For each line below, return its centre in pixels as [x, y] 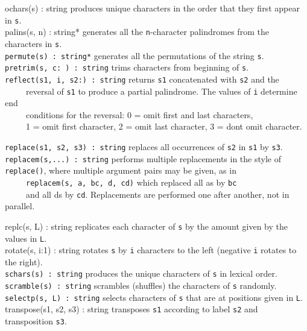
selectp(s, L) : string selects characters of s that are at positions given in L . [154, 297]
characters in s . [33, 43]
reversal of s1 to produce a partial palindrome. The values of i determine [161, 91]
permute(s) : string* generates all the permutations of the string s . [135, 55]
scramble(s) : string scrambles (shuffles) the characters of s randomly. [141, 285]
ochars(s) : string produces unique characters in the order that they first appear [152, 8]
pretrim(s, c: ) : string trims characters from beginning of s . [127, 67]
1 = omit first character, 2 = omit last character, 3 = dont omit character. [164, 126]
